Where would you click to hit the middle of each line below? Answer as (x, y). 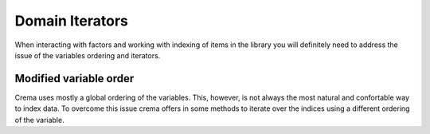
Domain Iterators (72, 21)
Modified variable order (74, 79)
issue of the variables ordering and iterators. (88, 55)
